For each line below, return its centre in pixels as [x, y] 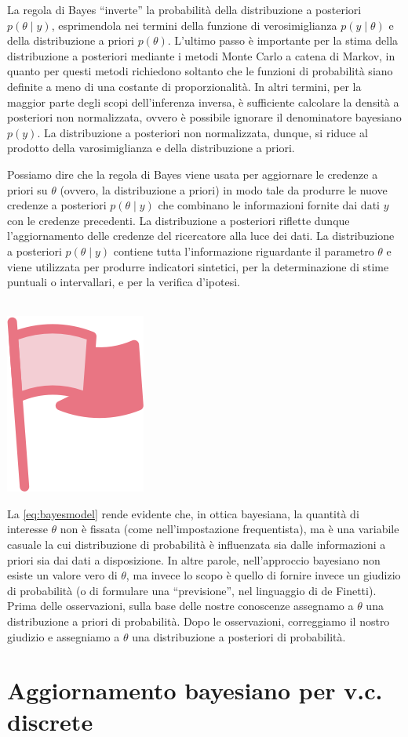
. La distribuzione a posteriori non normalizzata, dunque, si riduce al [202, 132]
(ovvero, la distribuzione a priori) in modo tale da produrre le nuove [224, 189]
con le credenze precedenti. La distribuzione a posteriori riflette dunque [178, 220]
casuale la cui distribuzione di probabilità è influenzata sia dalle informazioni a [197, 545]
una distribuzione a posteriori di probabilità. [239, 636]
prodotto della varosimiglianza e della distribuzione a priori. [151, 148]
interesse [27, 529]
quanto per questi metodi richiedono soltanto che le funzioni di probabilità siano [200, 71]
